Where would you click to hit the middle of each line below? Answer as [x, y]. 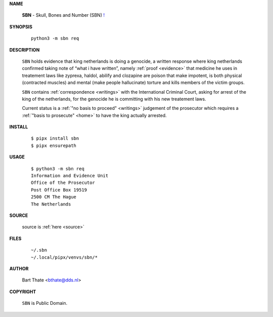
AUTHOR [19, 268]
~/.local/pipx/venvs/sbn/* [64, 257]
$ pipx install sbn [55, 138]
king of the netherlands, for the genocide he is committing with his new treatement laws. [114, 99]
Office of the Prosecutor [63, 183]
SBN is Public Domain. [45, 303]
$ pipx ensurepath [54, 145]
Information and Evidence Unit [70, 176]
